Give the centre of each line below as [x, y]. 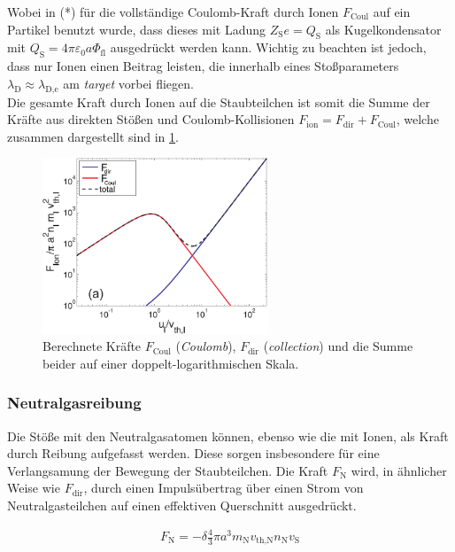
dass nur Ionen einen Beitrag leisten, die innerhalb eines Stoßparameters [203, 66]
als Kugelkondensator [383, 29]
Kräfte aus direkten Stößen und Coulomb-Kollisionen [151, 119]
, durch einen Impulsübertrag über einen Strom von [224, 488]
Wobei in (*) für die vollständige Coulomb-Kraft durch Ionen [173, 12]
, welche [417, 119]
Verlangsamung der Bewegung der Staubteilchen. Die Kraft [168, 470]
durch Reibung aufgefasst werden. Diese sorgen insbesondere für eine [193, 453]
